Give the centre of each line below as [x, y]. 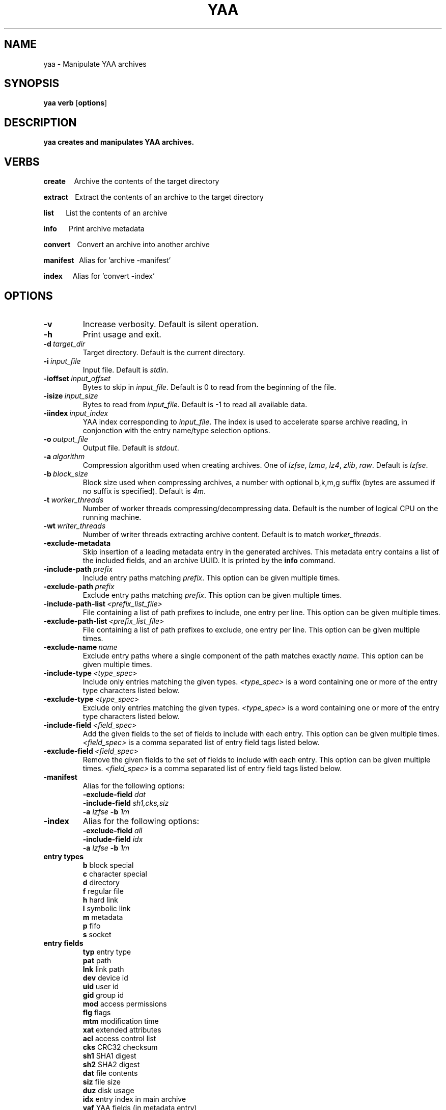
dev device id [105, 977]
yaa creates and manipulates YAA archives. [119, 142]
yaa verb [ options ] [75, 103]
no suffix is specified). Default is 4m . [144, 491]
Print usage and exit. [122, 334]
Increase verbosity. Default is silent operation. [171, 324]
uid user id [101, 986]
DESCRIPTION [40, 122]
